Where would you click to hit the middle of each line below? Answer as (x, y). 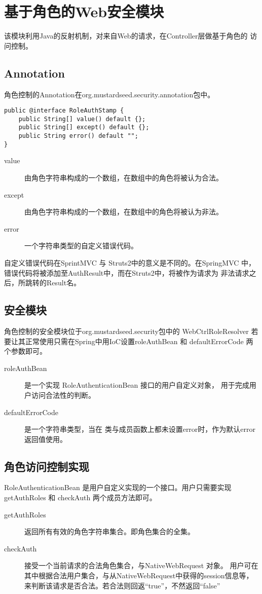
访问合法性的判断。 (63, 395)
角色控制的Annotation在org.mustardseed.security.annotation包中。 (109, 94)
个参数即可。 (25, 351)
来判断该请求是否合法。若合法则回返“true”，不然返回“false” (122, 585)
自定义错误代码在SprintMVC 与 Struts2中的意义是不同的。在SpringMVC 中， (130, 262)
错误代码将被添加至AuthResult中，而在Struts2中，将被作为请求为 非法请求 (127, 272)
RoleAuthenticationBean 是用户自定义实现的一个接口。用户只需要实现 (118, 487)
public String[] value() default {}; (82, 119)
